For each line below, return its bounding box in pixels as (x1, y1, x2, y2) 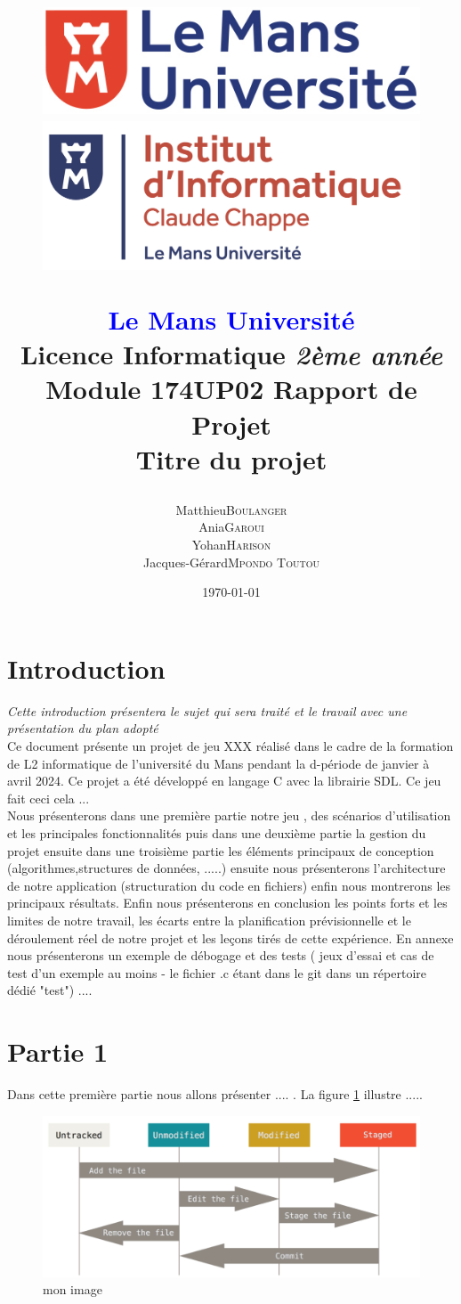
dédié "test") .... (7, 981, 93, 999)
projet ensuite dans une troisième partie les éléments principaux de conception (7, 841, 434, 860)
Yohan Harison (191, 535, 271, 554)
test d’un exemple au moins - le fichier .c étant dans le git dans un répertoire (7, 963, 426, 982)
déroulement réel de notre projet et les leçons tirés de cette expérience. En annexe (7, 928, 454, 947)
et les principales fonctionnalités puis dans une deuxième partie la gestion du (7, 823, 426, 842)
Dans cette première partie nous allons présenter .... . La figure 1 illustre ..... (7, 1085, 423, 1104)
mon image (43, 1280, 102, 1299)
